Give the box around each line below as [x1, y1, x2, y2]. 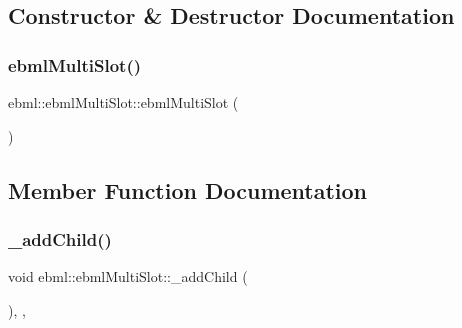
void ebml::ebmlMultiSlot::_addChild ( [8, 266, 248, 287]
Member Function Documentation [8, 174, 368, 205]
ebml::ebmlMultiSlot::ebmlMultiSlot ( [8, 92, 239, 112]
